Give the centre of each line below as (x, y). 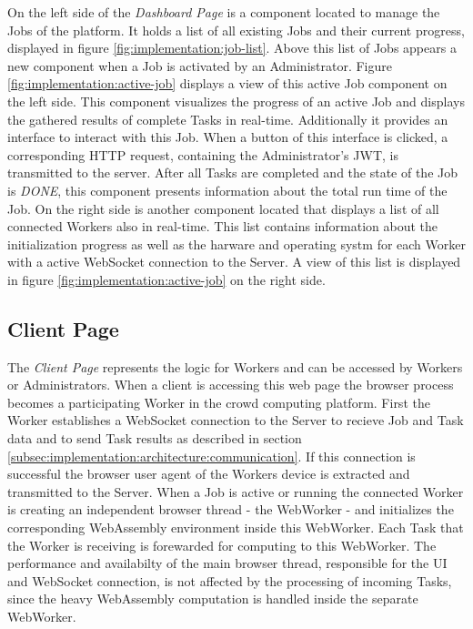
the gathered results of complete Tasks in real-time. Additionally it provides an (228, 119)
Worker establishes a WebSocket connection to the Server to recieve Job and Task (236, 420)
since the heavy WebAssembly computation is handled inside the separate (213, 599)
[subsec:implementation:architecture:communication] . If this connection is (211, 456)
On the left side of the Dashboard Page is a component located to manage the (224, 12)
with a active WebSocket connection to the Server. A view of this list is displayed (234, 262)
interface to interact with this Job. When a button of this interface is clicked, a (228, 137)
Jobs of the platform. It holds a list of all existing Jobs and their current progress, (236, 30)
